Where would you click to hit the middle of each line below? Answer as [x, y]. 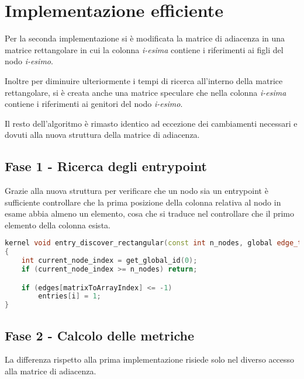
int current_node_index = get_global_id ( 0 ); [109, 261]
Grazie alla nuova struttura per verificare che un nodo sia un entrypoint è [137, 191]
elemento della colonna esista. [58, 225]
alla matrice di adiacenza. [51, 371]
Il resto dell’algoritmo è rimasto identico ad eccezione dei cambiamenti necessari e [151, 123]
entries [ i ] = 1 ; [70, 296]
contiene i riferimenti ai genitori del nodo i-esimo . [94, 104]
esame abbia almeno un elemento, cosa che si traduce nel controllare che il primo [149, 213]
